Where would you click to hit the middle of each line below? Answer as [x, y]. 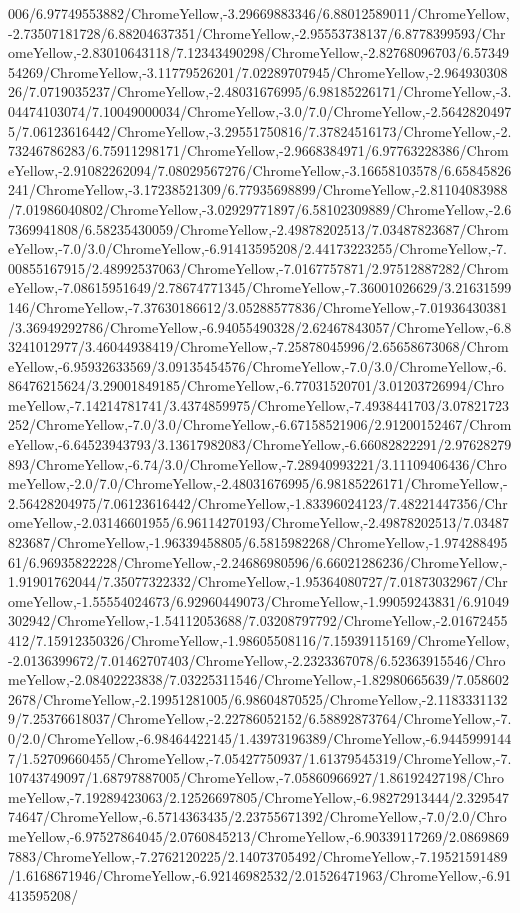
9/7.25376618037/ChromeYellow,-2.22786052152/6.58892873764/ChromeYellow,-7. [260, 718]
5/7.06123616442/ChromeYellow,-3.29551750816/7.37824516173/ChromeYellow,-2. [260, 130]
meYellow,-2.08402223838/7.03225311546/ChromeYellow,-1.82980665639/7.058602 [258, 679]
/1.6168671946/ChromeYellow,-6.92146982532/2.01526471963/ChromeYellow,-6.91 [260, 875]
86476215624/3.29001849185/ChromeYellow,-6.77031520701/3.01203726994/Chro [256, 385]
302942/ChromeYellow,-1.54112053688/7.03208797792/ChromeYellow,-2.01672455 [258, 620]
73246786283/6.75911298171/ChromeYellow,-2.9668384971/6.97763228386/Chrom [258, 150]
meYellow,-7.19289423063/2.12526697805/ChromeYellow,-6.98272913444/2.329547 [258, 796]
